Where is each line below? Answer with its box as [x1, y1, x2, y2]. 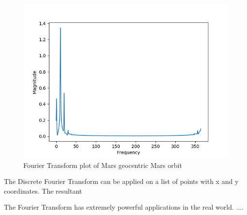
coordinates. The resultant [4, 185, 82, 196]
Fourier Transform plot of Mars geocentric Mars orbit [23, 160, 182, 170]
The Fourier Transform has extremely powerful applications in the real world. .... [4, 202, 244, 212]
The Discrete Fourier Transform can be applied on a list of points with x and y [4, 176, 239, 186]
